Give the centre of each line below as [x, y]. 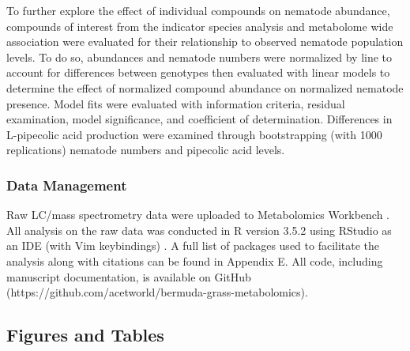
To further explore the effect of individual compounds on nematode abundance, [198, 10]
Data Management [67, 185]
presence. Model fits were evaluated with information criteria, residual [176, 103]
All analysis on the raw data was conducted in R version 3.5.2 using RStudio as [199, 230]
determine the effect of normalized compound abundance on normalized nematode [205, 87]
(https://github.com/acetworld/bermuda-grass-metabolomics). [157, 292]
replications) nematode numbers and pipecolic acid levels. [146, 150]
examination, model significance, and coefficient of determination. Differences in [199, 119]
